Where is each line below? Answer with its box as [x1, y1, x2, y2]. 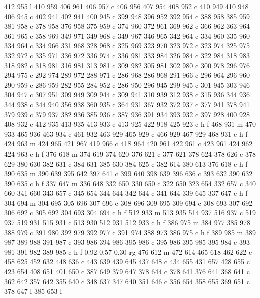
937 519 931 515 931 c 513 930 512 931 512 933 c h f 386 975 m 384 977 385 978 [4, 217, 251, 228]
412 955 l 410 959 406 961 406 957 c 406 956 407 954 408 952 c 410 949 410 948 [4, 1, 249, 11]
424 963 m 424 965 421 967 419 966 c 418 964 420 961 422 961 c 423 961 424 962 [4, 138, 253, 149]
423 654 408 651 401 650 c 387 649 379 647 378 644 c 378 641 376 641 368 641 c [4, 266, 250, 277]
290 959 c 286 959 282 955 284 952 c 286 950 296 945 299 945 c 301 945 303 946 [4, 79, 250, 90]
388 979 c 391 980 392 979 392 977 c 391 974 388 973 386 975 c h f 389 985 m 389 [4, 227, 256, 237]
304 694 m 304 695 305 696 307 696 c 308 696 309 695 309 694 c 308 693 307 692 [4, 197, 253, 208]
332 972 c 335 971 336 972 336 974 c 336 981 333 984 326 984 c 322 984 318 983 [4, 50, 250, 60]
